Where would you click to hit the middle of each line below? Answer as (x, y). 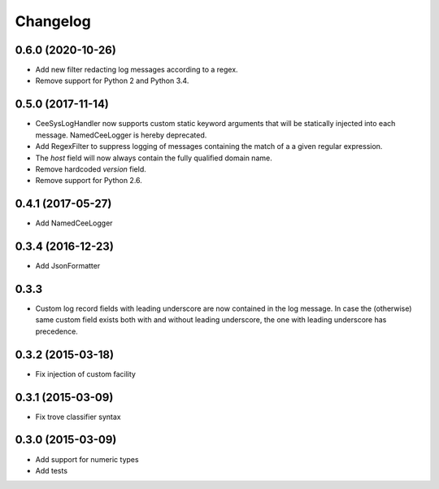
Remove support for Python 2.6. (89, 181)
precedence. (57, 331)
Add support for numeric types (87, 459)
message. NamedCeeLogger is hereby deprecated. (121, 135)
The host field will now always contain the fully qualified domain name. (154, 158)
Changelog (53, 21)
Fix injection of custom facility (85, 373)
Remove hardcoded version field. (91, 169)
